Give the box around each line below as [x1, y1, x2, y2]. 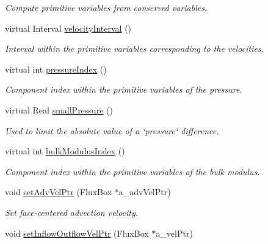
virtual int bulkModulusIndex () [5, 145, 125, 157]
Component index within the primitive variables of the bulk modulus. [5, 165, 260, 178]
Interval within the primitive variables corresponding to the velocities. [5, 42, 264, 55]
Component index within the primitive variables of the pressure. [5, 83, 242, 96]
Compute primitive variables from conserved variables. [5, 1, 208, 13]
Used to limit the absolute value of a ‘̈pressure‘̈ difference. [5, 124, 219, 137]
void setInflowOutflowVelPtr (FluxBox [5, 226, 149, 239]
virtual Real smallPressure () [5, 103, 113, 116]
